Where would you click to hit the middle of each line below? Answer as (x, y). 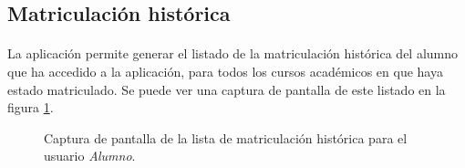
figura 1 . (31, 107)
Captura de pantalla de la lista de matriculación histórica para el (226, 137)
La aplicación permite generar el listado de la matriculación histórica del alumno (233, 53)
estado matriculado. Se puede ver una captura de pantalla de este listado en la (227, 89)
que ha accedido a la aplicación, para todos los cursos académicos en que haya (225, 71)
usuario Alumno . (90, 156)
